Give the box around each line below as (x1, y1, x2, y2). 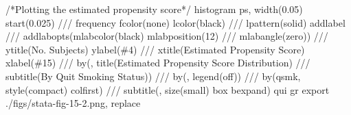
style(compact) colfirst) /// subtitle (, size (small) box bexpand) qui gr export (5, 82, 330, 97)
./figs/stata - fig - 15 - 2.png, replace (5, 96, 141, 110)
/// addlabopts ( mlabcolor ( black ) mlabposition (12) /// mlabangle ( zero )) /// (5, 29, 328, 43)
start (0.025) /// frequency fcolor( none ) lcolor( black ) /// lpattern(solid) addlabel (5, 15, 346, 29)
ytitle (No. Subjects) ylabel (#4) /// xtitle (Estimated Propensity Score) (5, 42, 305, 56)
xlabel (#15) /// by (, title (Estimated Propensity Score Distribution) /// (5, 55, 310, 70)
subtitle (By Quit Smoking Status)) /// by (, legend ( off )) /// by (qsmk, (5, 68, 301, 83)
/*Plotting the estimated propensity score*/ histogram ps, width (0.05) (5, 2, 303, 16)
